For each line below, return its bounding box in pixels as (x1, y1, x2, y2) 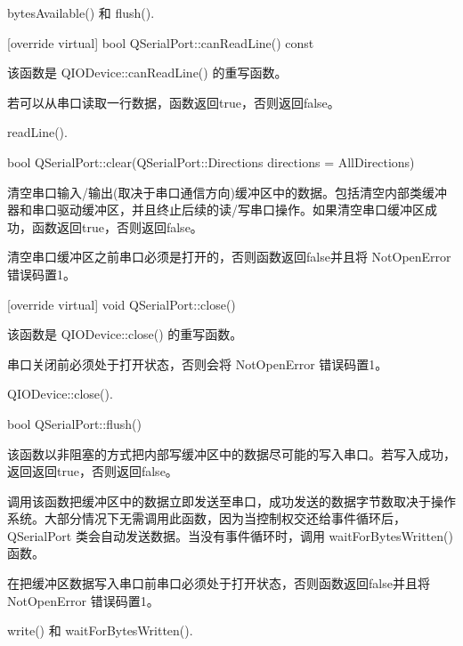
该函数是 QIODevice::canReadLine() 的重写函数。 (7, 63, 288, 82)
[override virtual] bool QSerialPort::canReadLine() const (7, 33, 314, 52)
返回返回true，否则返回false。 (7, 462, 178, 480)
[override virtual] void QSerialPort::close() (7, 295, 236, 313)
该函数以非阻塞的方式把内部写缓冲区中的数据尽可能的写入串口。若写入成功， (7, 444, 456, 463)
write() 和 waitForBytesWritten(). (7, 621, 193, 640)
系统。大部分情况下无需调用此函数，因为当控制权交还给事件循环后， (7, 509, 406, 528)
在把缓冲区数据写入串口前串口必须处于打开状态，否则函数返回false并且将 (7, 574, 430, 593)
